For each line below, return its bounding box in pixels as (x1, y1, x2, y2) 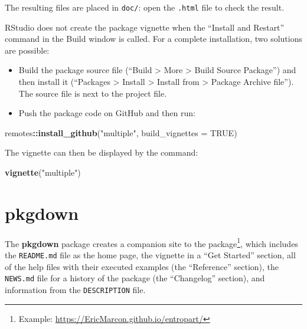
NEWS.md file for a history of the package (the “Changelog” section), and (5, 272, 265, 284)
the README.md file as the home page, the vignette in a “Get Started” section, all (5, 248, 296, 261)
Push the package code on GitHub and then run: (18, 107, 195, 119)
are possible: (5, 44, 50, 56)
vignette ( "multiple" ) (5, 166, 81, 178)
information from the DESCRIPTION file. (5, 283, 146, 295)
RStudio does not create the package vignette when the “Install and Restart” (5, 21, 285, 33)
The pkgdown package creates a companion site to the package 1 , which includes (5, 235, 298, 249)
